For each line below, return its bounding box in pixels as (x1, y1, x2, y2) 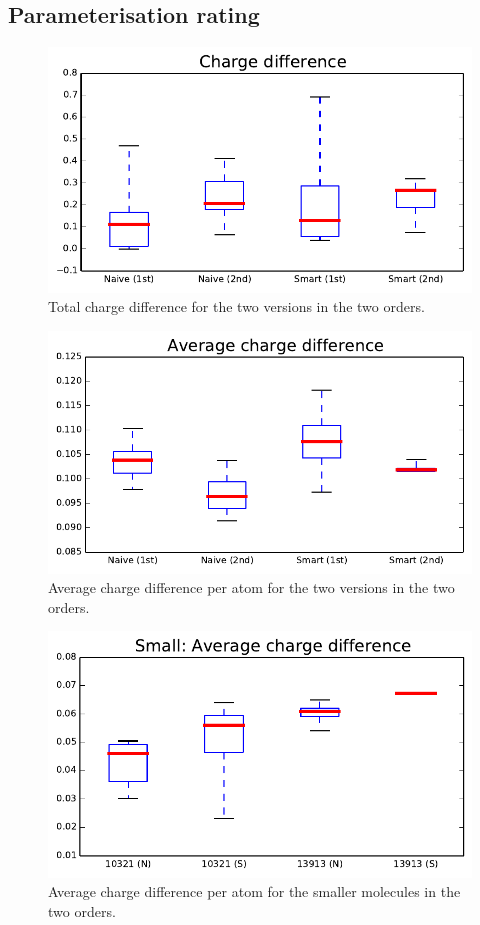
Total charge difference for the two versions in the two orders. (48, 296, 425, 317)
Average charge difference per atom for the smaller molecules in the (48, 881, 461, 902)
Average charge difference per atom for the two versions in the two (48, 577, 455, 598)
